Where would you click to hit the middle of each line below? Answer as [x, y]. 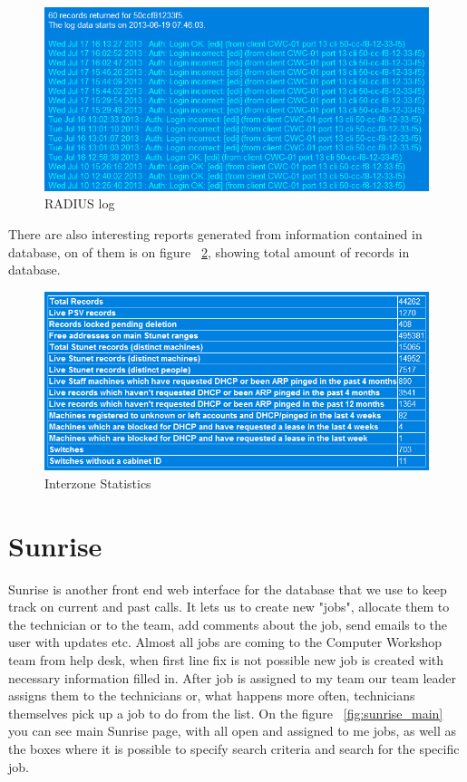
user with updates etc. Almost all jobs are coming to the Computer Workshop [225, 642]
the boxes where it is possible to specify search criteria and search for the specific [234, 748]
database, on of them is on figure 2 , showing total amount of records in [209, 251]
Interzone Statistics [98, 483]
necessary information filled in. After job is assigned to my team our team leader [233, 677]
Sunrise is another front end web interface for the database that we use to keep [228, 589]
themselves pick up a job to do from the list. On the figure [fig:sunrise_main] [226, 713]
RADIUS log [80, 203]
